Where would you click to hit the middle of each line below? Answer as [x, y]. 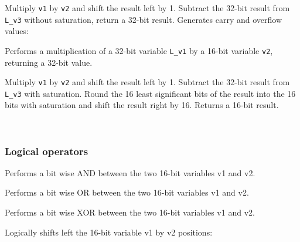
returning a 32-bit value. [49, 62]
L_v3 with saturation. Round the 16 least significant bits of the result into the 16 [150, 93]
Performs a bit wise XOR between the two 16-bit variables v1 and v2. [130, 212]
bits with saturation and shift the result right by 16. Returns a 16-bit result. [142, 105]
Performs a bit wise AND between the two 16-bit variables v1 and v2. [130, 172]
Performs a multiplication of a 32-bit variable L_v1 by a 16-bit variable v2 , [139, 50]
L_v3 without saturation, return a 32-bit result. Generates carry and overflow [144, 19]
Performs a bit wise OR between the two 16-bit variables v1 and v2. [127, 192]
